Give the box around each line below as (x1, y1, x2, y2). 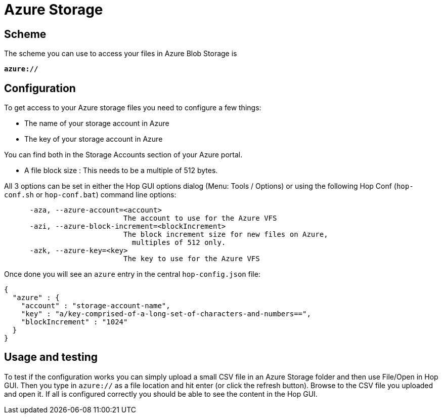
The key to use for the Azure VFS (123, 255, 260, 263)
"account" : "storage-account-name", (21, 302, 170, 310)
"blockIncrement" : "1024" (21, 318, 128, 326)
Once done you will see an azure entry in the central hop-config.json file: (4, 270, 260, 279)
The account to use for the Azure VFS (123, 214, 277, 223)
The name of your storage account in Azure (24, 119, 169, 128)
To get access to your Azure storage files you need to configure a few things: (4, 103, 261, 112)
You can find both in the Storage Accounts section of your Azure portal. (4, 150, 243, 159)
